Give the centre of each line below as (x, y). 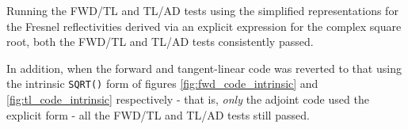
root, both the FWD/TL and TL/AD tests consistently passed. (160, 42)
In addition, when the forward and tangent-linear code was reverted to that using (204, 68)
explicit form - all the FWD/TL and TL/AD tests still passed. (158, 114)
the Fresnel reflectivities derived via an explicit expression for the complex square (204, 26)
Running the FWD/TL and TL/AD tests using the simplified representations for (202, 10)
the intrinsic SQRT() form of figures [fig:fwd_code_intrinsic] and (162, 83)
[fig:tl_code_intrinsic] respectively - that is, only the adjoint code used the (188, 99)
